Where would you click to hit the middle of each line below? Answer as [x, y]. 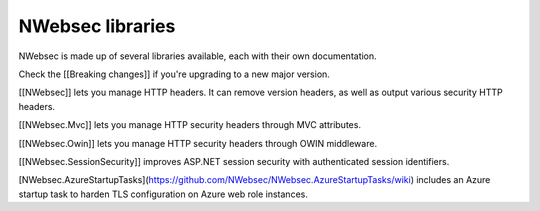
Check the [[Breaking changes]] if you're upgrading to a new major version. [174, 74]
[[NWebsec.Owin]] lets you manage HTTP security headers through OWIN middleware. [198, 143]
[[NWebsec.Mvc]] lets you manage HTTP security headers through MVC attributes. [190, 125]
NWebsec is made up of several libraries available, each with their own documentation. [197, 56]
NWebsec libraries [97, 26]
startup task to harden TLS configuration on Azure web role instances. [163, 194]
